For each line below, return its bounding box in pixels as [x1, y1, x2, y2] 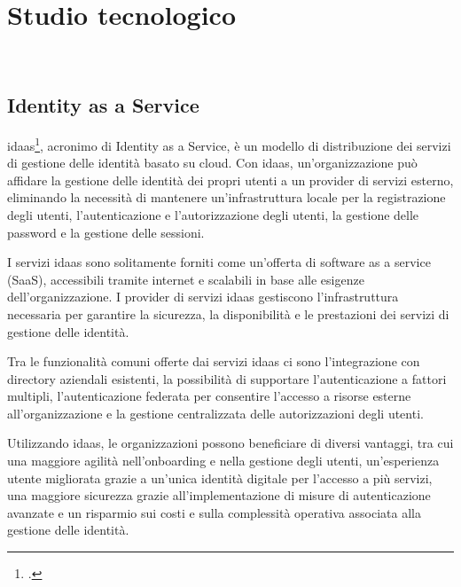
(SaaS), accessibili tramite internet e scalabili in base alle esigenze [7, 270, 364, 288]
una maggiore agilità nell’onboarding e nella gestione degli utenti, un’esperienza [7, 451, 440, 470]
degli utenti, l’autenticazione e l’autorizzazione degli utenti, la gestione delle [7, 205, 419, 223]
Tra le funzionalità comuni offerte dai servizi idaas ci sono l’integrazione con [7, 352, 420, 371]
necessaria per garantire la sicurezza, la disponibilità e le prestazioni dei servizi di [7, 304, 449, 323]
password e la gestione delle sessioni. [7, 223, 205, 241]
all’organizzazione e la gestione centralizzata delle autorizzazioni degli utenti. [7, 403, 424, 422]
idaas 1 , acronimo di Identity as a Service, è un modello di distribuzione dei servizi [7, 133, 451, 154]
